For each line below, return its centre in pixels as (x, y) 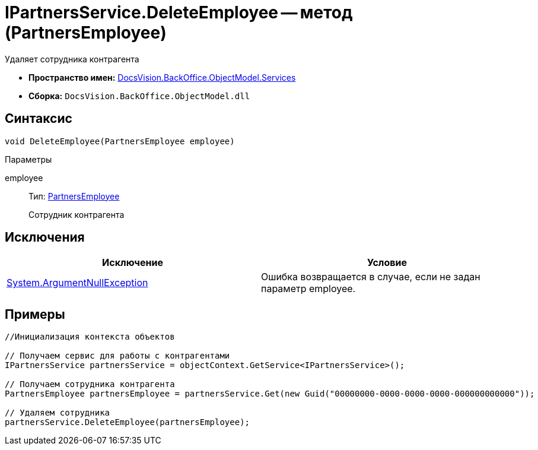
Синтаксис (39, 119)
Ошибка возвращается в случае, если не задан (371, 277)
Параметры (28, 159)
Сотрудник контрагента (77, 214)
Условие (387, 263)
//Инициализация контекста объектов (90, 337)
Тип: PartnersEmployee (74, 196)
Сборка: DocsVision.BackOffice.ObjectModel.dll (139, 96)
